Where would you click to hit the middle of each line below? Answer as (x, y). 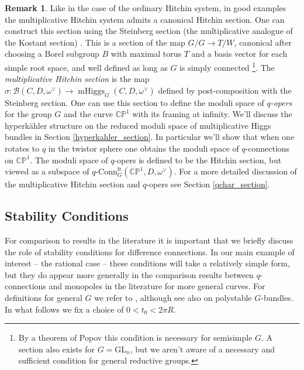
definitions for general (44, 297)
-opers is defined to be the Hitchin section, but (198, 160)
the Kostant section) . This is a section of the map (95, 42)
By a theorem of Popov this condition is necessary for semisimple (135, 338)
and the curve (88, 114)
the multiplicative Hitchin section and (72, 184)
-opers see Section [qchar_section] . (208, 184)
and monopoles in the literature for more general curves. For (157, 286)
